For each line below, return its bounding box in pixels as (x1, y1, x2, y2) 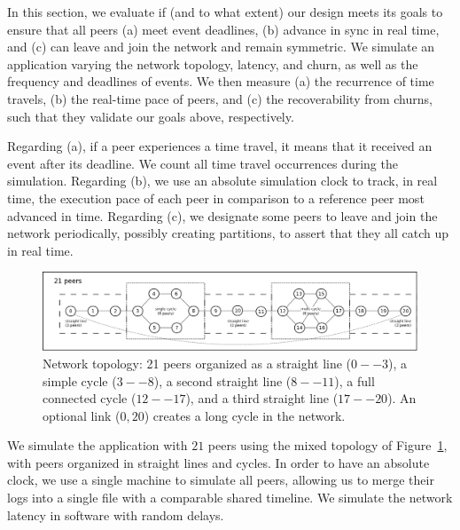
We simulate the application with (7, 436, 188, 455)
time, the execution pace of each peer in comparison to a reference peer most (7, 188, 425, 207)
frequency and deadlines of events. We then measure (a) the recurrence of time (7, 72, 434, 91)
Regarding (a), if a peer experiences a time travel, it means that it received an (7, 137, 433, 155)
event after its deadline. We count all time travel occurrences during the (7, 154, 398, 172)
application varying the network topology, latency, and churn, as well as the (7, 54, 418, 73)
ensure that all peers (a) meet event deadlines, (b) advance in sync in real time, (7, 20, 440, 38)
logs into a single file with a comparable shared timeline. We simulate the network (7, 488, 453, 507)
